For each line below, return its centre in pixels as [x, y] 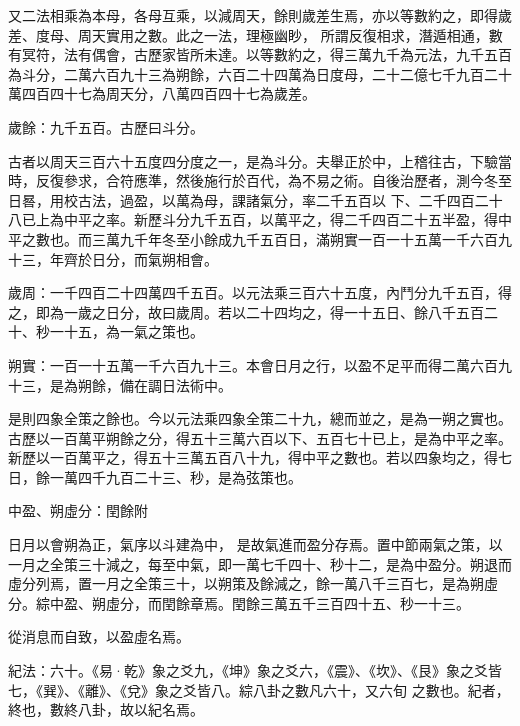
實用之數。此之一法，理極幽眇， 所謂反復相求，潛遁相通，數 [304, 34]
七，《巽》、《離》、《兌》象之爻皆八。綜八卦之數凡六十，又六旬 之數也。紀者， [259, 689]
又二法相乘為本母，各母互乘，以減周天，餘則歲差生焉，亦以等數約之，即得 [253, 15]
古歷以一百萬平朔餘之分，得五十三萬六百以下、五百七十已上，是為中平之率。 [260, 437]
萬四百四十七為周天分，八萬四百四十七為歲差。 [162, 93]
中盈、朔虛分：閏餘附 [78, 510]
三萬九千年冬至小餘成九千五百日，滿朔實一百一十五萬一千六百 [294, 238]
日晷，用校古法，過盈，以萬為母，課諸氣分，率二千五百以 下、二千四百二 [248, 199]
